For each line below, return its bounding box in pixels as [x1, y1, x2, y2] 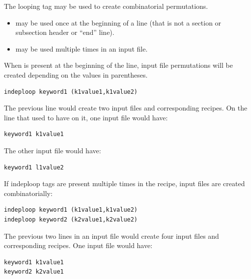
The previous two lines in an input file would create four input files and [4, 230, 219, 241]
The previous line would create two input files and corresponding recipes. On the [4, 103, 248, 113]
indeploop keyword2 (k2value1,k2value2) [4, 216, 138, 223]
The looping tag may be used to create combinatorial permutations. [4, 1, 208, 11]
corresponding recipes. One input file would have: [4, 240, 153, 251]
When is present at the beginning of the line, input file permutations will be [4, 60, 233, 70]
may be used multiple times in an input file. [15, 43, 148, 54]
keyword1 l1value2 [4, 164, 64, 171]
